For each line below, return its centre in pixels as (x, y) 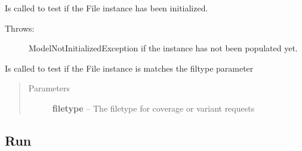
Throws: (20, 28)
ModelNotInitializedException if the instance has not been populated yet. (163, 48)
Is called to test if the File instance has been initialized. (107, 8)
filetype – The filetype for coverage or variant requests (153, 108)
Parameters (49, 88)
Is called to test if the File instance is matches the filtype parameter (129, 68)
